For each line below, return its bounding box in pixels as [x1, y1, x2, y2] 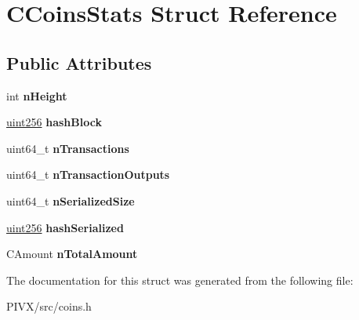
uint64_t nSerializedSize [6, 192, 135, 209]
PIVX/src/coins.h [6, 298, 92, 315]
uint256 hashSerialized [6, 219, 124, 235]
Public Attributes [6, 50, 152, 75]
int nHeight [6, 87, 67, 104]
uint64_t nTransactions [6, 140, 129, 156]
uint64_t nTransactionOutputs [6, 166, 170, 183]
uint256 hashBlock [6, 114, 102, 130]
